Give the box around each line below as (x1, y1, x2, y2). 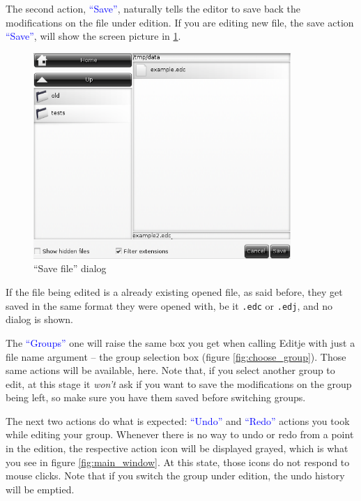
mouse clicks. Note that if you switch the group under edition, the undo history (6, 468, 345, 483)
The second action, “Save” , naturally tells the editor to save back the (6, 1, 301, 15)
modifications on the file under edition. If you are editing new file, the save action (6, 15, 354, 29)
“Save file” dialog (33, 261, 107, 276)
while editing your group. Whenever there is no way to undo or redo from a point (6, 427, 354, 442)
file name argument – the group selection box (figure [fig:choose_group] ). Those (6, 349, 346, 364)
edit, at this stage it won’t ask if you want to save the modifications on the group (6, 376, 352, 391)
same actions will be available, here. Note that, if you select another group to (6, 363, 335, 377)
